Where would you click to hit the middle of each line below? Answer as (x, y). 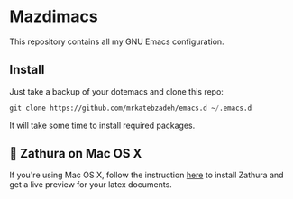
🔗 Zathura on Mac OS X (76, 154)
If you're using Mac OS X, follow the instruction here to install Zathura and (146, 175)
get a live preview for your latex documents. (91, 185)
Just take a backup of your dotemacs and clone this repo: (116, 91)
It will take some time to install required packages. (102, 125)
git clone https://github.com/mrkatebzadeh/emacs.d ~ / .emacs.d (131, 108)
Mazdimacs (54, 17)
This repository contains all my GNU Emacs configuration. (117, 41)
